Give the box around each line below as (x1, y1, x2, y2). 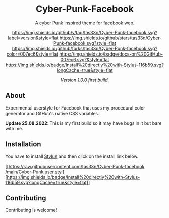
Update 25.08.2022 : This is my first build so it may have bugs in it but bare (5, 120, 162, 126)
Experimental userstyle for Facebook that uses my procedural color (5, 104, 145, 111)
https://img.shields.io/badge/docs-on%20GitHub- (59, 51, 163, 57)
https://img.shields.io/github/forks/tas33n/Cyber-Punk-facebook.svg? (12, 45, 158, 51)
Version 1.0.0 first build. (60, 77, 109, 83)
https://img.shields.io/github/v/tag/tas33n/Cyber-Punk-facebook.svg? (12, 29, 158, 35)
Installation (5, 140, 41, 149)
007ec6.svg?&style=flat (60, 56, 109, 62)
